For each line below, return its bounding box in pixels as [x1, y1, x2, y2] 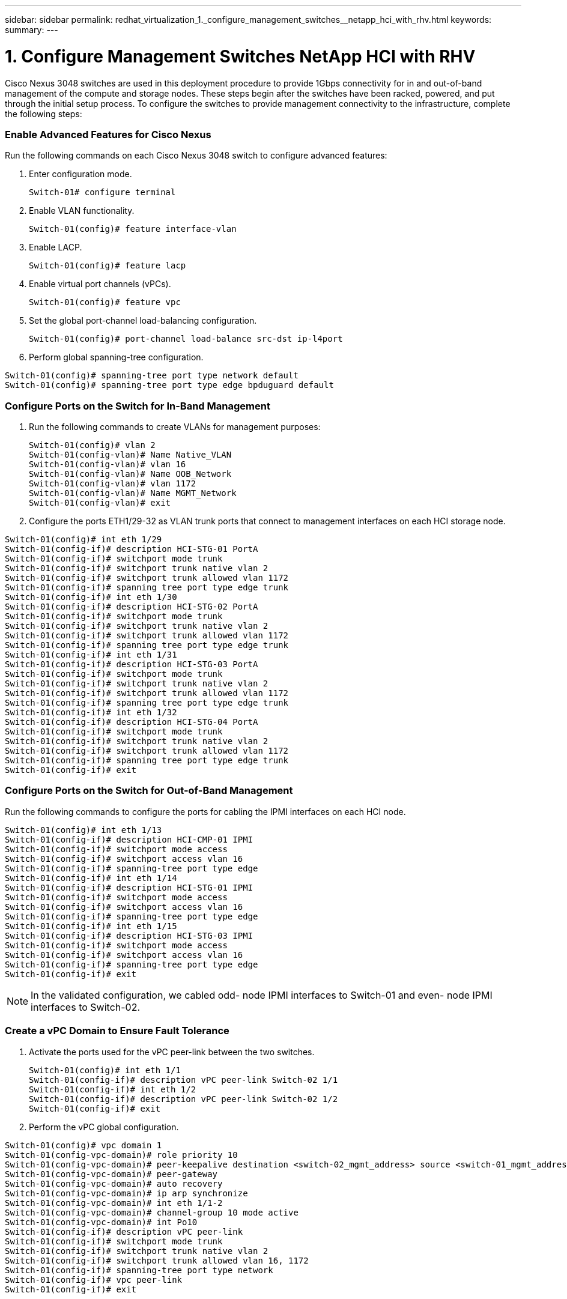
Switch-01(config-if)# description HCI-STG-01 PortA [5, 544, 258, 554]
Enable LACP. [29, 242, 82, 253]
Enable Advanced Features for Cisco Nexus [5, 128, 211, 141]
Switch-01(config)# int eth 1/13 [5, 825, 162, 835]
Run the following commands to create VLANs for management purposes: [29, 422, 321, 432]
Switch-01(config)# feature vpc [29, 297, 181, 307]
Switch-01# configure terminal [29, 187, 176, 198]
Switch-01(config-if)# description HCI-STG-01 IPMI [5, 882, 253, 892]
